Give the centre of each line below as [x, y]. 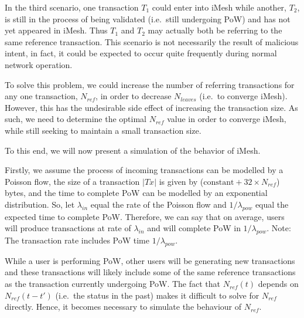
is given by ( [181, 181]
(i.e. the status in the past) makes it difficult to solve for [157, 295]
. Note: [279, 228]
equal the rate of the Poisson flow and [158, 204]
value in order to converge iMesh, [227, 119]
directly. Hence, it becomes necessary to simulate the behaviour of [123, 307]
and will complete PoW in [194, 228]
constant [219, 182]
